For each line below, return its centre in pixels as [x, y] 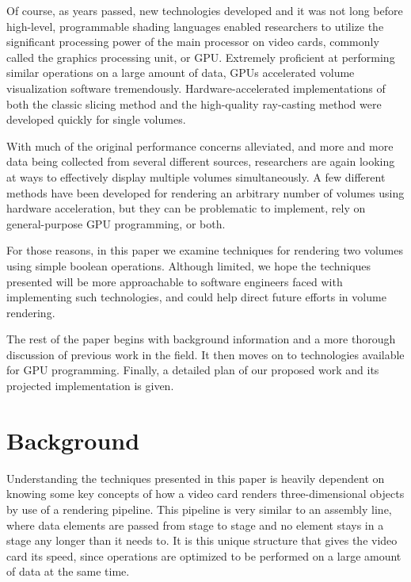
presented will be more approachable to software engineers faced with [175, 281]
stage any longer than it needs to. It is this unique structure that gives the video [202, 540]
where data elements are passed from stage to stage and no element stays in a [195, 525]
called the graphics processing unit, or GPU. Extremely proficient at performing [201, 57]
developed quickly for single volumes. [96, 119]
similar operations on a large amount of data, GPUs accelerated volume [181, 73]
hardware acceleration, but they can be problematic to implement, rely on [186, 208]
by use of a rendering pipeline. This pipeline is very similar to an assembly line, [199, 509]
